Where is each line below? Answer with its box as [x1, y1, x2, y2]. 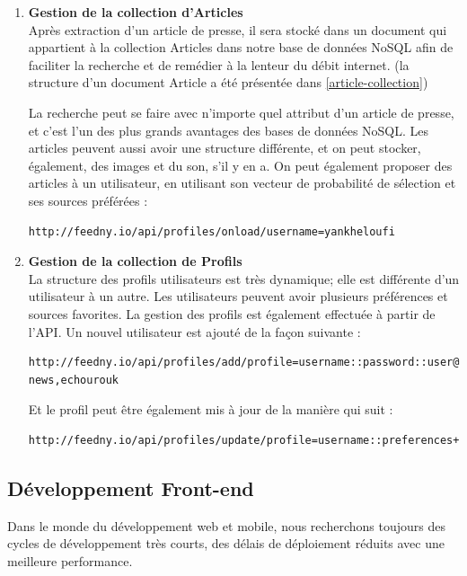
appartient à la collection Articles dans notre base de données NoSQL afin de [28, 38, 454, 57]
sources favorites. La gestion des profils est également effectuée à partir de [28, 304, 436, 323]
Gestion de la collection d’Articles [28, 3, 243, 21]
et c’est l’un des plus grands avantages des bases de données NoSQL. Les [28, 120, 429, 139]
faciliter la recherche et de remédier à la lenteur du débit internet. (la [28, 55, 410, 74]
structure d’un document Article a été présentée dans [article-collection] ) [28, 73, 428, 92]
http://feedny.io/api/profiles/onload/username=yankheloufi [28, 225, 395, 238]
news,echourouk [28, 373, 119, 386]
